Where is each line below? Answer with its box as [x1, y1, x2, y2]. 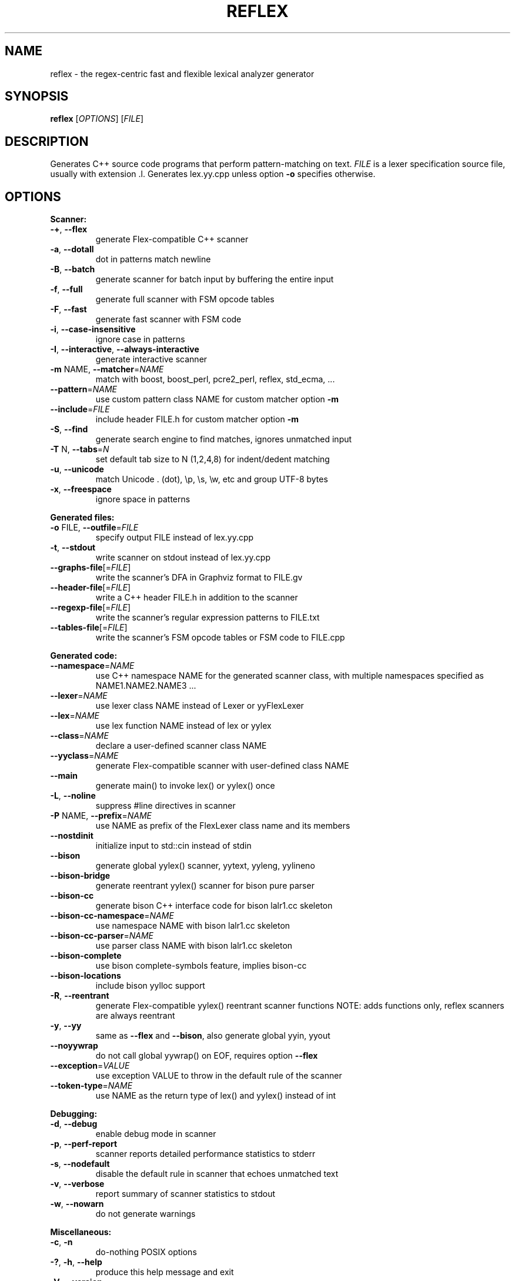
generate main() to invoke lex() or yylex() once [95, 780, 275, 791]
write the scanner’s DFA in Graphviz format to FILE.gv [95, 572, 303, 583]
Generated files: [50, 512, 115, 523]
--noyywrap [50, 1040, 98, 1051]
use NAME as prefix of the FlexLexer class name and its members [95, 820, 350, 831]
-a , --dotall [50, 244, 94, 255]
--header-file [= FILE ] [50, 582, 131, 593]
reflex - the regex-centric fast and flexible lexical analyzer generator [50, 68, 315, 79]
